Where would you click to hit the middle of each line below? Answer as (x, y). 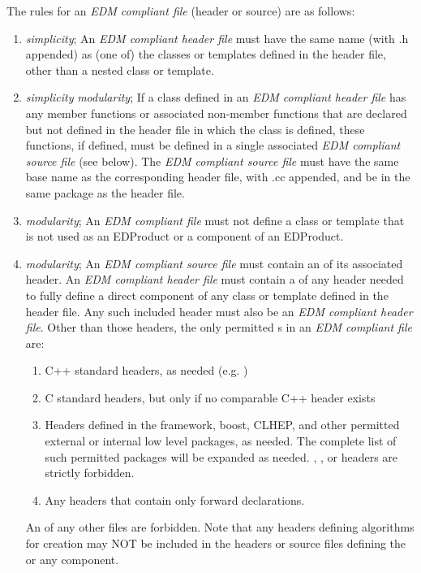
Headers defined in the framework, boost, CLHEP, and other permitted (222, 425)
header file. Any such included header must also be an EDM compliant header (219, 311)
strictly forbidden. (90, 473)
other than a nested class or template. (120, 69)
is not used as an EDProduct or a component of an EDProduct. (185, 236)
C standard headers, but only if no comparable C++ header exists (210, 397)
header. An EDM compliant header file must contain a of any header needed (215, 279)
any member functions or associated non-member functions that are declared (216, 113)
